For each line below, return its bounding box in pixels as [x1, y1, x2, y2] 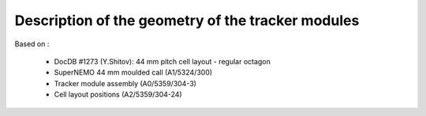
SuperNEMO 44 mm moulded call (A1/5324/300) [54, 67, 213, 78]
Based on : [14, 39, 50, 49]
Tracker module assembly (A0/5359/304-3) [54, 78, 197, 88]
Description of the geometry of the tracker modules [14, 12, 360, 29]
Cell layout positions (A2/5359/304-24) [54, 90, 182, 100]
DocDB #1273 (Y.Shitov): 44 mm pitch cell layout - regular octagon [54, 56, 271, 66]
